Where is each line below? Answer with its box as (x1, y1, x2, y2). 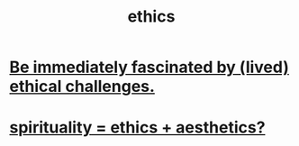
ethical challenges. (9, 77, 156, 96)
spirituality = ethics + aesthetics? (9, 117, 266, 138)
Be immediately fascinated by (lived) (9, 57, 290, 78)
